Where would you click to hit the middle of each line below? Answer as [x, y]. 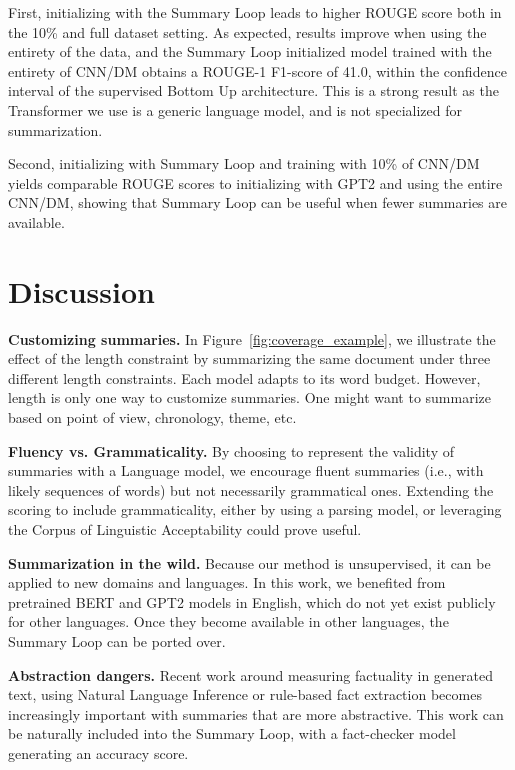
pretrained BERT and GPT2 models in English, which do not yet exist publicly [252, 601]
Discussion [81, 290]
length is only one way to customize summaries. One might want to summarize [249, 397]
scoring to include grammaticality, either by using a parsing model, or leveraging [255, 509]
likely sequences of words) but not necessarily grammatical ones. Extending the [251, 489]
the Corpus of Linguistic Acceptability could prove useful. [185, 529]
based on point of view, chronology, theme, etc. [152, 417]
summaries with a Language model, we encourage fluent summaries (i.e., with [246, 470]
